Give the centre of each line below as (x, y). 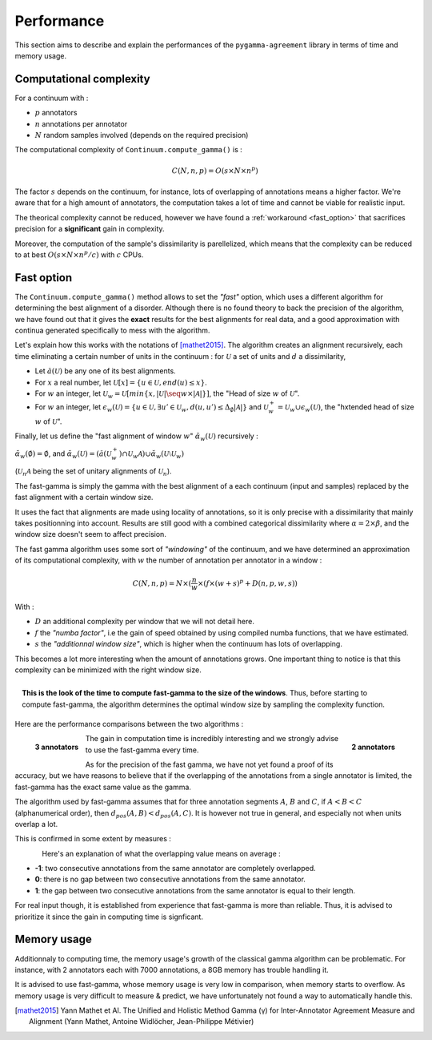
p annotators (56, 113)
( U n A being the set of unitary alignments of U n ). (93, 472)
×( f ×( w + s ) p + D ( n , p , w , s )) (247, 583)
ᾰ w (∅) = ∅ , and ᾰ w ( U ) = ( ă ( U (63, 454)
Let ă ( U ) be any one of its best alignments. (105, 371)
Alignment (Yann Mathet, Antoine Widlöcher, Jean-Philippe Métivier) (142, 1022)
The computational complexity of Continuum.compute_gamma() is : (129, 150)
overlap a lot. (36, 824)
